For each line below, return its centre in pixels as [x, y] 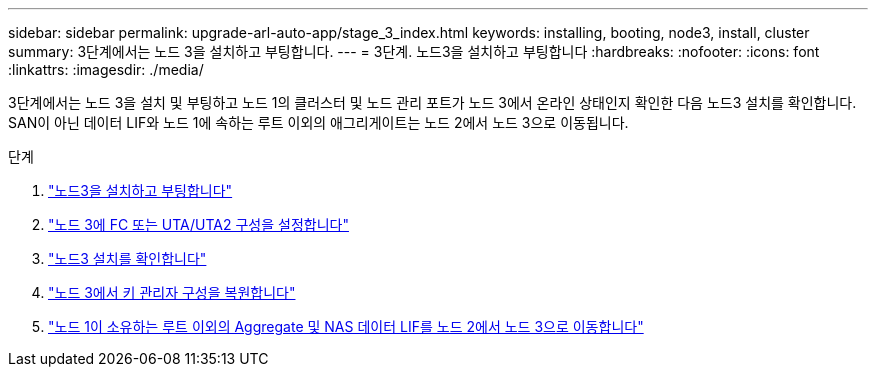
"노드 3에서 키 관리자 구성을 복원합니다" [172, 292]
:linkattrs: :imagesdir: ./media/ [106, 69]
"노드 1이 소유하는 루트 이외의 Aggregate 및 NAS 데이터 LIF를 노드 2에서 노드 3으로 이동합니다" [346, 326]
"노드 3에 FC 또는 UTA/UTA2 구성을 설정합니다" [198, 224]
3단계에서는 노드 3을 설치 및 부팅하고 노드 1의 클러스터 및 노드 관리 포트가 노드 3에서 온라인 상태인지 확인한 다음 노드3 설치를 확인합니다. [432, 102]
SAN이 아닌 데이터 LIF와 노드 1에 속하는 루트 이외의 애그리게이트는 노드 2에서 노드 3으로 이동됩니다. [318, 122]
